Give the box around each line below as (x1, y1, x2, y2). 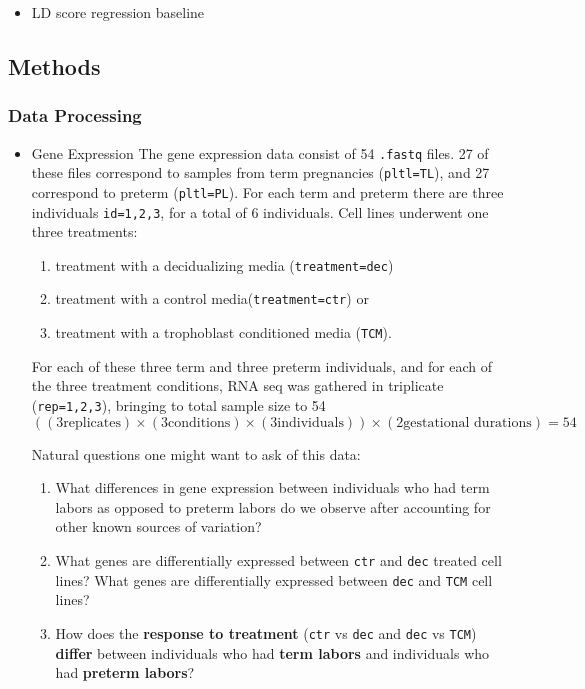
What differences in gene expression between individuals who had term (55, 477, 490, 498)
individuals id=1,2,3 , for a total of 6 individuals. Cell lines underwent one (31, 201, 489, 222)
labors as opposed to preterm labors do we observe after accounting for (55, 496, 491, 517)
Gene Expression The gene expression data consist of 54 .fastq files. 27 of (31, 142, 489, 163)
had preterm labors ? (55, 662, 195, 683)
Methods (8, 50, 101, 81)
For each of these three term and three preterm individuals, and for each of (31, 355, 493, 376)
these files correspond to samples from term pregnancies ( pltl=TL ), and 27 (31, 162, 490, 183)
